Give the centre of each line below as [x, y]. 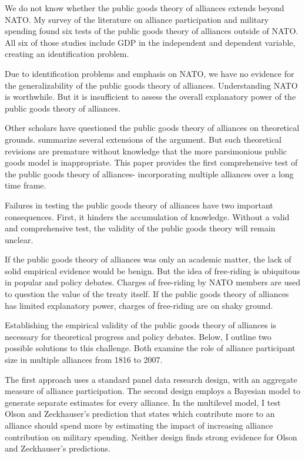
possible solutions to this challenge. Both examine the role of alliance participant [150, 348]
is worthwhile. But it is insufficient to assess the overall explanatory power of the [150, 97]
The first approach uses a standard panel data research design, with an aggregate [151, 379]
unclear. [19, 239]
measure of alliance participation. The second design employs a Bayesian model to [153, 391]
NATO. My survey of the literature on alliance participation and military [137, 19]
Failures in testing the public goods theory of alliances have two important [139, 205]
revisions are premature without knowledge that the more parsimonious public [146, 151]
